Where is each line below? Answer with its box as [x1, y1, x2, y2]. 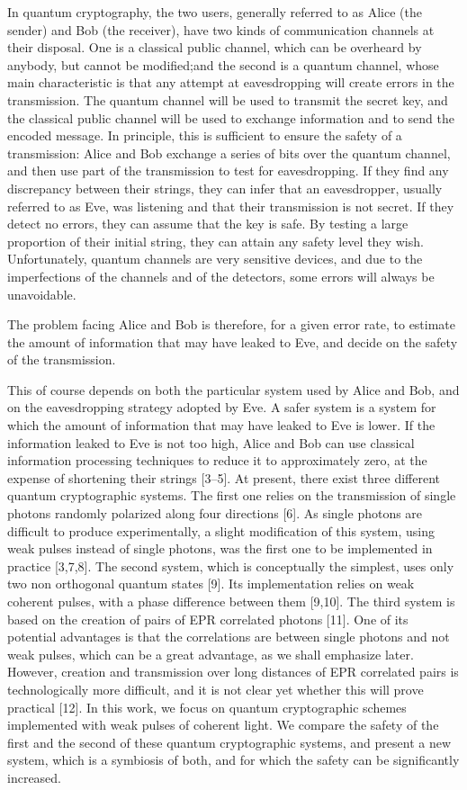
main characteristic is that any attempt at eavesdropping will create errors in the [7, 73, 454, 92]
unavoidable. [7, 284, 76, 303]
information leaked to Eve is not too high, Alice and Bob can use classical [7, 433, 415, 452]
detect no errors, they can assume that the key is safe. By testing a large [7, 214, 409, 233]
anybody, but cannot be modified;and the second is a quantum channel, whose [7, 55, 439, 74]
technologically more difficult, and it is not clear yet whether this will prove [7, 679, 424, 698]
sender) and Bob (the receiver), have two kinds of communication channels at [7, 20, 435, 39]
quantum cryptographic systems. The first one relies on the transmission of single [7, 486, 456, 505]
